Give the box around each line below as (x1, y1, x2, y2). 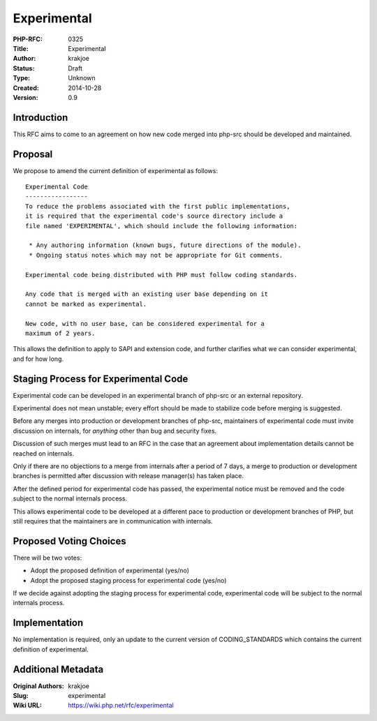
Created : (13, 84, 40, 92)
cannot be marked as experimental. (25, 300, 147, 308)
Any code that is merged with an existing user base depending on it (25, 290, 269, 298)
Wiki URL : (13, 701, 42, 710)
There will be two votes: (13, 553, 82, 562)
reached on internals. (13, 449, 75, 457)
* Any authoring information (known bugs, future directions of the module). (29, 241, 302, 249)
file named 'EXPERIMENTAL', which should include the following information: (25, 222, 298, 230)
